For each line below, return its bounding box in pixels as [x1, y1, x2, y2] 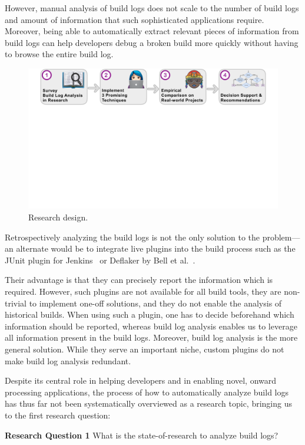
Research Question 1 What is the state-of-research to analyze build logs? [5, 428, 279, 441]
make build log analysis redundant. [5, 354, 131, 367]
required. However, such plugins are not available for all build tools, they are [5, 285, 281, 298]
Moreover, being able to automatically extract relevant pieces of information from [5, 25, 299, 37]
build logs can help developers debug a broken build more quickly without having [5, 36, 299, 48]
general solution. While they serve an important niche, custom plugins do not [5, 343, 284, 355]
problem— [262, 230, 300, 243]
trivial [5, 296, 27, 309]
